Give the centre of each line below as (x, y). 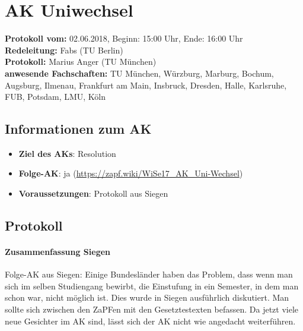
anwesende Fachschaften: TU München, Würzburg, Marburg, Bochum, (139, 73)
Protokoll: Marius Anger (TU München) (81, 62)
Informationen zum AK (78, 129)
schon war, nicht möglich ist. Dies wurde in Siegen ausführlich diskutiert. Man (147, 297)
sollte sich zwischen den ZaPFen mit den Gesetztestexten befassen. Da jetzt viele (152, 309)
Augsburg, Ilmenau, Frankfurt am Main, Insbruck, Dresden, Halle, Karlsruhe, (146, 85)
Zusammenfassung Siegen (58, 252)
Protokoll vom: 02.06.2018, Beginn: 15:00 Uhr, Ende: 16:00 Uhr (124, 38)
